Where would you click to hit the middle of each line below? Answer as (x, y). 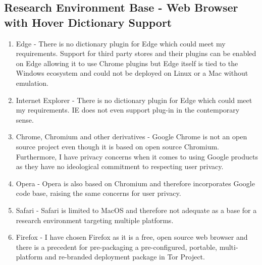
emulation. (32, 83)
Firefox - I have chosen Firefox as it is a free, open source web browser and (132, 237)
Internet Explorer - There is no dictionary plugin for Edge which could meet (134, 100)
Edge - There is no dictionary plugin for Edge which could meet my (121, 43)
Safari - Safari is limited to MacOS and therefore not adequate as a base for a (136, 210)
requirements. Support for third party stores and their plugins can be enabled (136, 53)
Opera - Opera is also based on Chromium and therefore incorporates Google (135, 183)
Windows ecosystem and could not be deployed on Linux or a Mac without (132, 73)
